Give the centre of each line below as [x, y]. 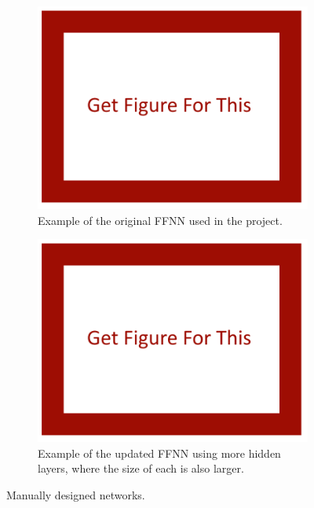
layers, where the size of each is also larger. [141, 468]
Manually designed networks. [76, 494]
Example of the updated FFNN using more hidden [159, 453]
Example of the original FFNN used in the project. [160, 220]
